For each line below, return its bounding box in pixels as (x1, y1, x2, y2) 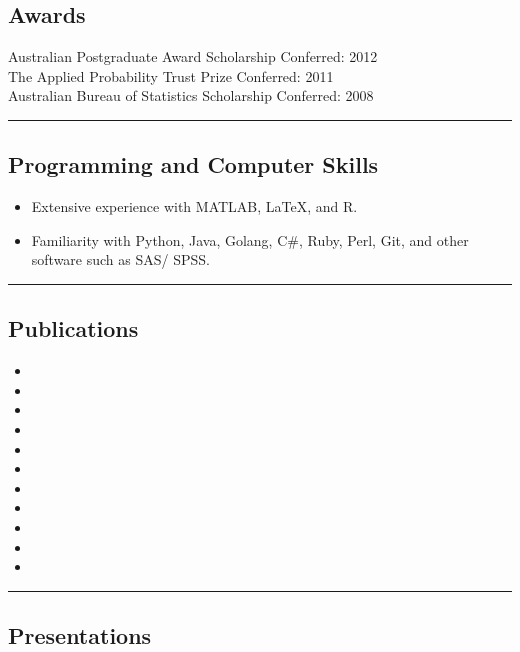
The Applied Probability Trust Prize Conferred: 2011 (8, 65, 334, 86)
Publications (8, 313, 139, 344)
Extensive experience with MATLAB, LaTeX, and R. (31, 196, 358, 217)
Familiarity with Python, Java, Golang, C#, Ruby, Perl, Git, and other (31, 229, 469, 250)
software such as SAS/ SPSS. (31, 249, 210, 270)
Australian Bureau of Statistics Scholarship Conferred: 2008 (8, 85, 374, 106)
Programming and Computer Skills (8, 149, 379, 180)
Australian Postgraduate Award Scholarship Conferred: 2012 (8, 46, 378, 67)
